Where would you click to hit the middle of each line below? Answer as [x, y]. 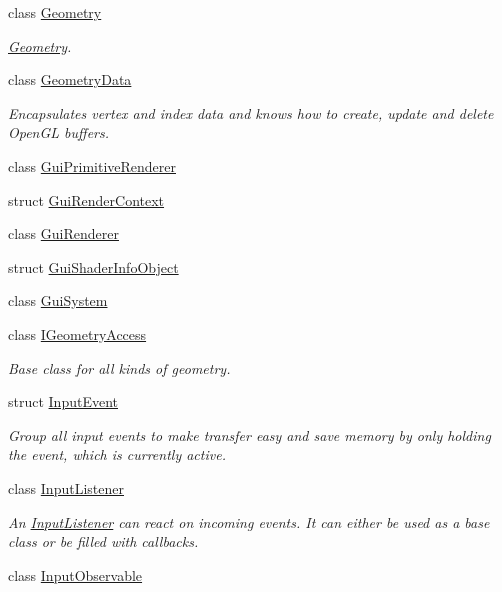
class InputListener [66, 487]
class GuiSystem [58, 300]
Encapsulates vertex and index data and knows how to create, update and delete [251, 112]
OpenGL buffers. [59, 132]
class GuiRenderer [63, 233]
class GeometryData [70, 79]
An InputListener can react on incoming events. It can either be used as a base [249, 521]
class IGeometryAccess [77, 333]
